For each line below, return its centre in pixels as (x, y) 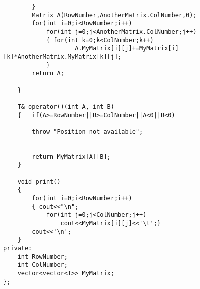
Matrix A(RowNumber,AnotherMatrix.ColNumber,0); (114, 15)
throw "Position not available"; (88, 132)
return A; (48, 74)
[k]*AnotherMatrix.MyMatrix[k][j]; (63, 57)
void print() (39, 182)
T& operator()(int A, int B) (66, 107)
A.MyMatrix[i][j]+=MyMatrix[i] (127, 49)
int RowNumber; (43, 257)
